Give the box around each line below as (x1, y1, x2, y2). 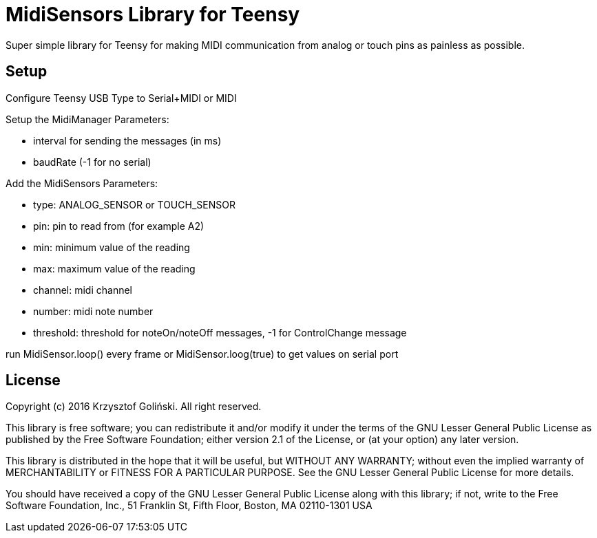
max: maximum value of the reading (33, 262, 196, 275)
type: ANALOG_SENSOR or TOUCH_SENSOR (33, 198, 235, 211)
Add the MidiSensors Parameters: (6, 177, 158, 189)
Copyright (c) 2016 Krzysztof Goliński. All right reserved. (6, 400, 262, 413)
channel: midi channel (33, 283, 132, 296)
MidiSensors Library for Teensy (6, 3, 300, 26)
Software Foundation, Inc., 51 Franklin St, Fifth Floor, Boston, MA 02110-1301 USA (6, 499, 373, 512)
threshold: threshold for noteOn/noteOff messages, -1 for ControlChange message (33, 326, 407, 338)
